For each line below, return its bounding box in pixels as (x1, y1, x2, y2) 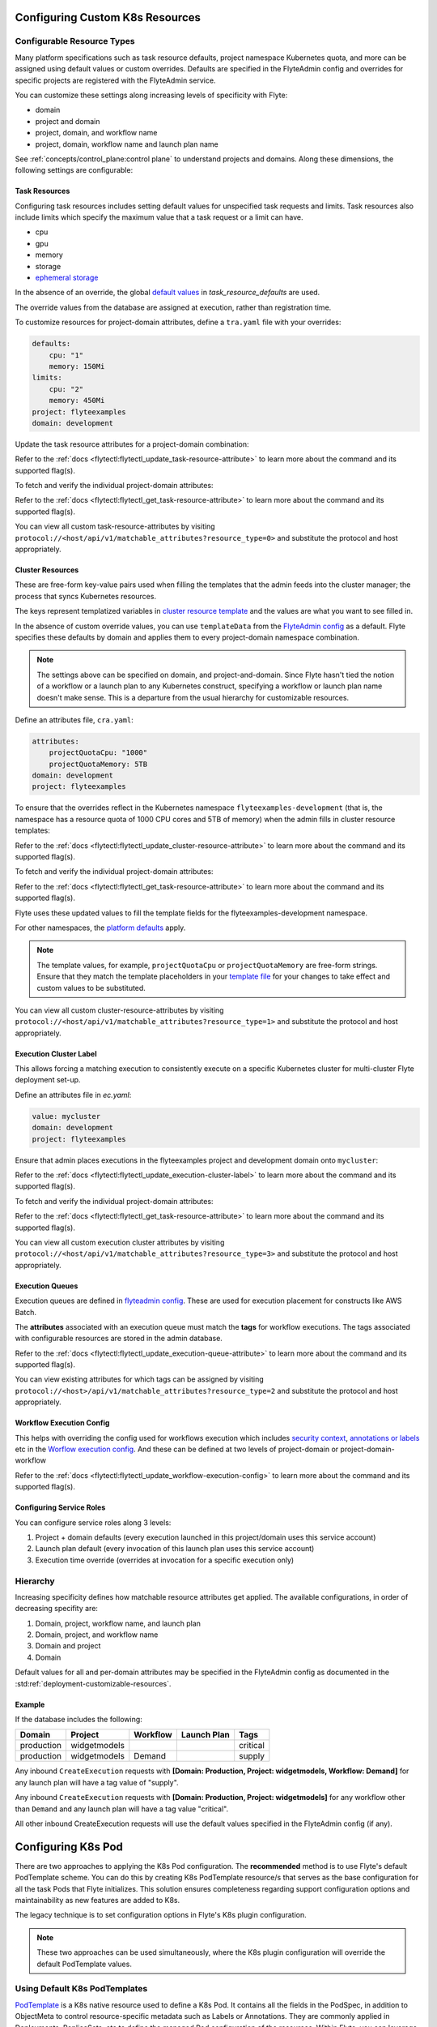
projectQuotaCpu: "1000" (49, 748, 148, 757)
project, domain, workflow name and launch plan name (35, 139, 218, 149)
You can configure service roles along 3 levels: (15, 1517, 172, 1528)
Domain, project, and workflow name (35, 1630, 159, 1639)
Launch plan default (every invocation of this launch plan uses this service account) (35, 1544, 315, 1553)
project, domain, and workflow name (35, 128, 158, 138)
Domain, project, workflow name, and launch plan (35, 1618, 202, 1628)
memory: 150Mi (49, 362, 105, 371)
